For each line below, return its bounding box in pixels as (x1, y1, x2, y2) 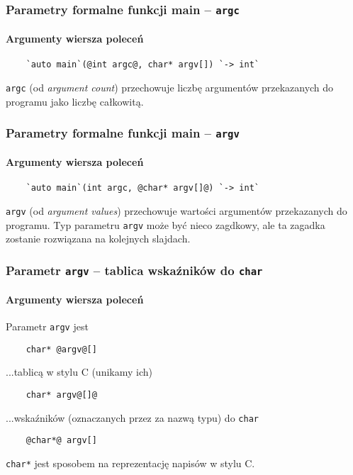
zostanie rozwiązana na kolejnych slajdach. (6, 231, 191, 246)
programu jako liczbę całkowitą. (6, 94, 144, 108)
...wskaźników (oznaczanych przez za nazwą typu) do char (6, 410, 259, 425)
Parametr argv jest (6, 319, 89, 334)
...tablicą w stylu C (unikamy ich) (6, 364, 152, 379)
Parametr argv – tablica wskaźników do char (6, 261, 263, 279)
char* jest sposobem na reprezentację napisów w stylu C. (6, 455, 255, 470)
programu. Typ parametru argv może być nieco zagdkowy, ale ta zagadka (6, 217, 325, 232)
